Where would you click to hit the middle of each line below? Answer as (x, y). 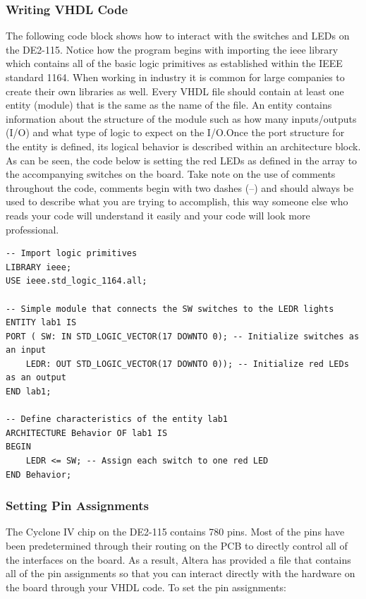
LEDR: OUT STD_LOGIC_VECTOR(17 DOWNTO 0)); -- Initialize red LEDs (187, 364)
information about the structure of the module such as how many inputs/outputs (181, 118)
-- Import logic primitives (72, 254)
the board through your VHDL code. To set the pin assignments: (146, 587)
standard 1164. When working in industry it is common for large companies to (175, 77)
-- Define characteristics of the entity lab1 (117, 419)
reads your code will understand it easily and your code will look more (158, 215)
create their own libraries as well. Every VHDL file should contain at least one (175, 91)
